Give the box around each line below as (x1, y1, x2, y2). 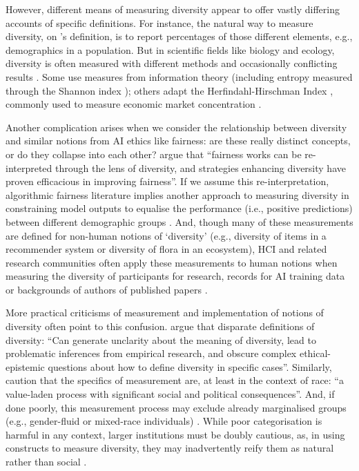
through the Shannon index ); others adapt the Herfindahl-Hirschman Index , (6, 83, 333, 97)
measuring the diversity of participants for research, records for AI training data (6, 269, 345, 283)
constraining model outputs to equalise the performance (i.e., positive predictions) (6, 201, 353, 215)
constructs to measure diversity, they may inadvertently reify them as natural (6, 441, 334, 455)
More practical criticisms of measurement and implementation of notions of (6, 305, 324, 320)
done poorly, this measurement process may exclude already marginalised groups (6, 400, 347, 414)
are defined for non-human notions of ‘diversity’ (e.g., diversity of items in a (6, 228, 327, 242)
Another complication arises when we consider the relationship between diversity (6, 119, 347, 134)
